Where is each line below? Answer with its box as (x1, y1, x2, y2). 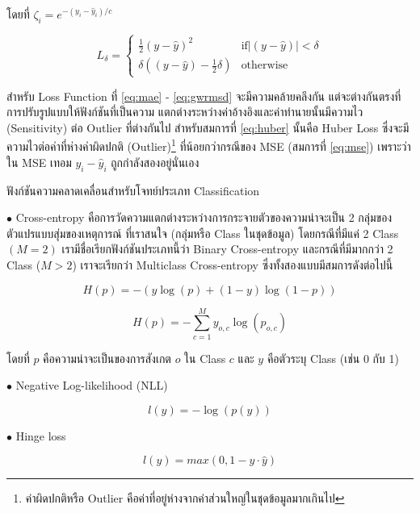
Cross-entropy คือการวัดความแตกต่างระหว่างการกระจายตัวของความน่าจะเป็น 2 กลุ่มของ (15, 209, 393, 226)
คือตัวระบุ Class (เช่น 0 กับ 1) (267, 349, 399, 366)
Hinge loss (15, 427, 66, 444)
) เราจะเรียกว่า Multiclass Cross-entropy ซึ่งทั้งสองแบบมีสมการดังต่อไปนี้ (72, 256, 393, 273)
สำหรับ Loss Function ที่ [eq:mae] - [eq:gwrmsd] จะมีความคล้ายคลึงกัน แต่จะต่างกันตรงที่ (6, 87, 401, 104)
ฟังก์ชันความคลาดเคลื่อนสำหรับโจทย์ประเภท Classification (6, 181, 260, 198)
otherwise (241, 60, 288, 72)
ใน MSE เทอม (6, 153, 72, 170)
